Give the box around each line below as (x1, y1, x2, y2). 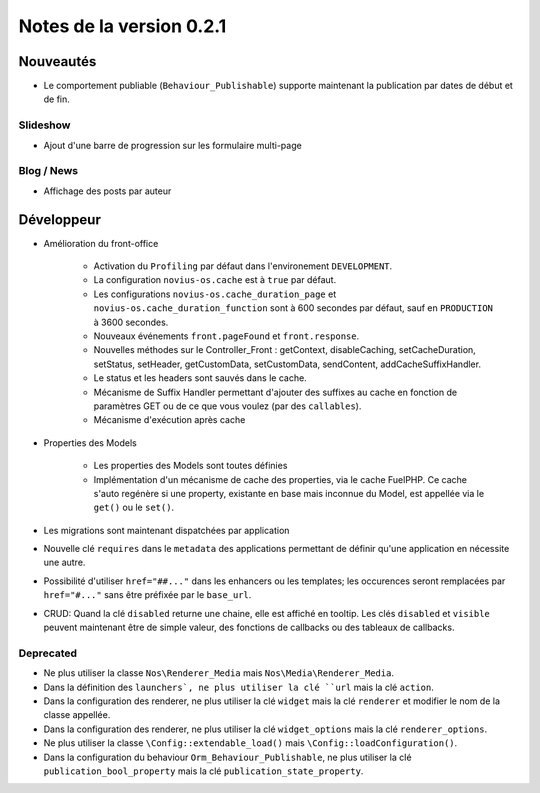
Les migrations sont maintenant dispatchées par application (43, 524, 290, 536)
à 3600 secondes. (93, 316, 169, 328)
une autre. (43, 556, 86, 569)
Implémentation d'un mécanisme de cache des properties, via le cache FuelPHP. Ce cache (93, 473, 467, 485)
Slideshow (18, 118, 71, 132)
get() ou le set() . (93, 501, 175, 514)
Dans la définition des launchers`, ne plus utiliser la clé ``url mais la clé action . (43, 681, 435, 693)
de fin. (43, 93, 70, 105)
